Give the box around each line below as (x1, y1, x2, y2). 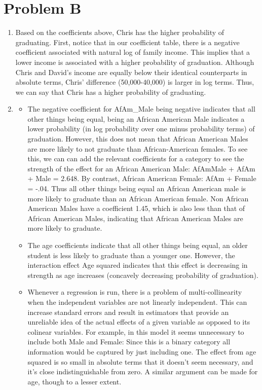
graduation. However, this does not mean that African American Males (27, 133, 248, 144)
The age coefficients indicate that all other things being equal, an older (27, 240, 248, 250)
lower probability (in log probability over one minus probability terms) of (27, 123, 255, 134)
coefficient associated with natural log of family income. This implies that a (15, 47, 250, 57)
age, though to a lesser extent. (27, 376, 122, 386)
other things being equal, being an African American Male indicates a (27, 113, 245, 124)
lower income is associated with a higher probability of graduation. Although (15, 56, 254, 67)
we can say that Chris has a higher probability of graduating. (15, 86, 206, 97)
